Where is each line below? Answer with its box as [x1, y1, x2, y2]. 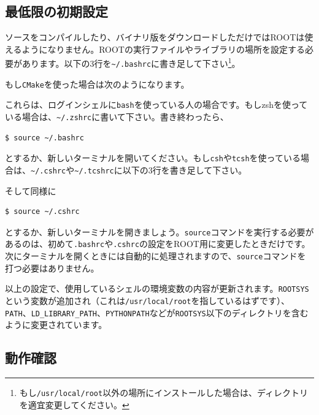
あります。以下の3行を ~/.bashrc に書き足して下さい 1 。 [21, 55, 240, 70]
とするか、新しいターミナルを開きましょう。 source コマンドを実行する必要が [5, 225, 314, 238]
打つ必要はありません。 [5, 261, 99, 274]
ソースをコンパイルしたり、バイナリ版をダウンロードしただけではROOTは [5, 31, 305, 44]
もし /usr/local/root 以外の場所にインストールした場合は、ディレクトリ [19, 386, 308, 399]
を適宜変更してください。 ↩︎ [19, 398, 129, 411]
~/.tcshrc [74, 166, 114, 175]
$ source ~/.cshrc [5, 207, 80, 216]
